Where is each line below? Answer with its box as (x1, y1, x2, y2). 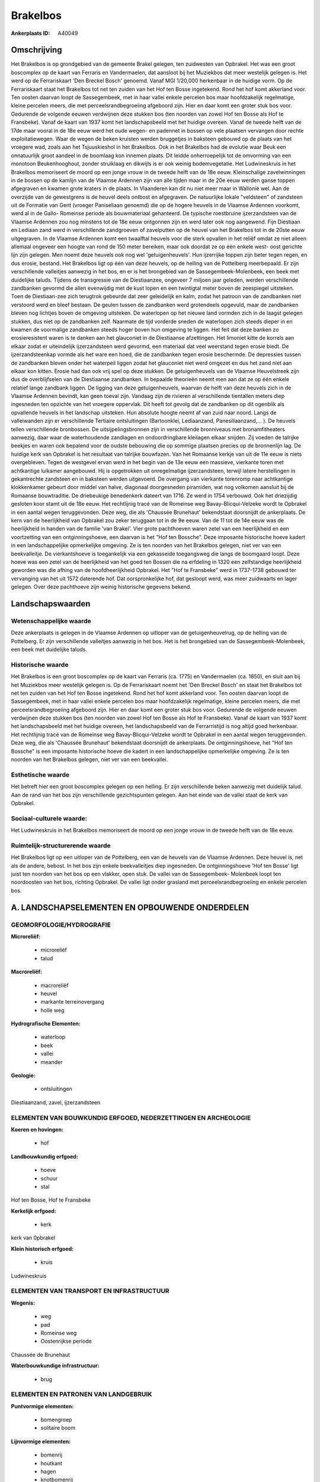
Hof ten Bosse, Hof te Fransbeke (11, 1196, 91, 1203)
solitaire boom (40, 1424, 76, 1432)
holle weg (40, 1007, 65, 1014)
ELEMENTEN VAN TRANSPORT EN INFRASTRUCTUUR (11, 1287, 169, 1295)
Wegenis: (11, 1299, 36, 1307)
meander (40, 1058, 63, 1065)
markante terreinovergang (40, 998, 105, 1005)
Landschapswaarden (11, 599, 91, 609)
